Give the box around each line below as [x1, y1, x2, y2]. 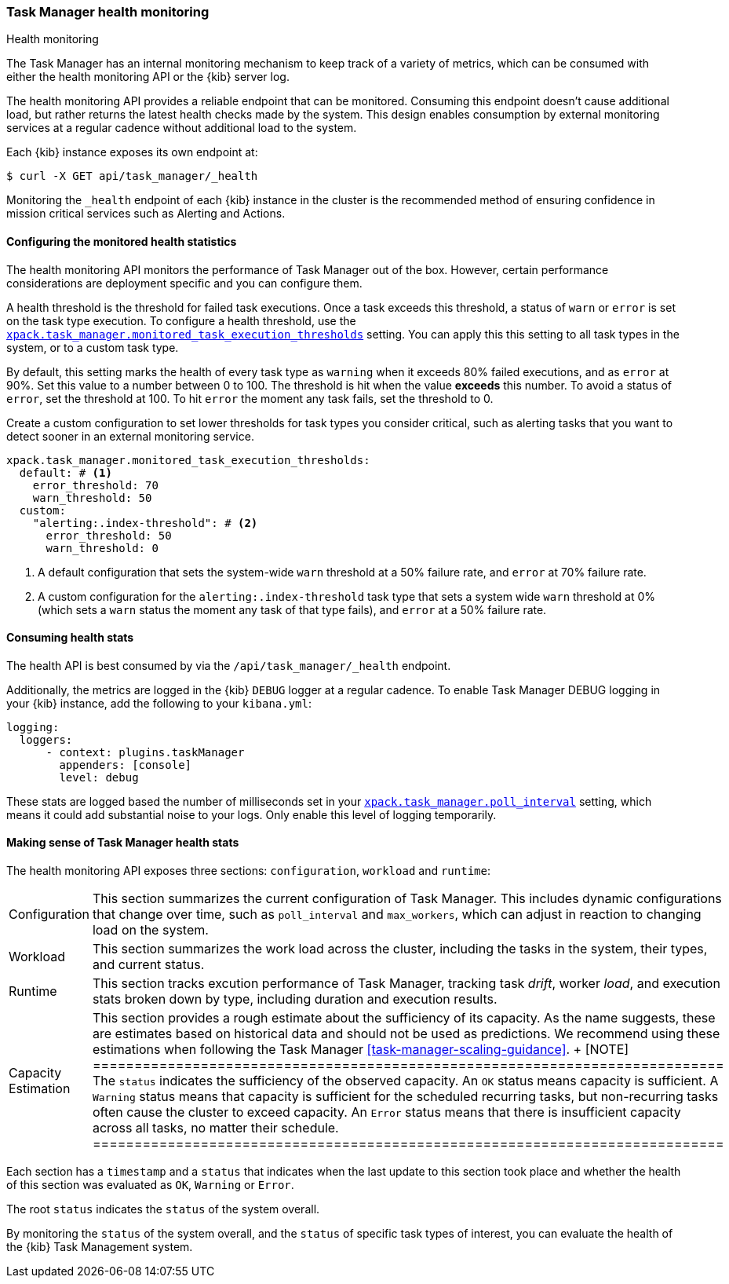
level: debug [59, 770, 139, 784]
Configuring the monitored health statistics [6, 234, 237, 248]
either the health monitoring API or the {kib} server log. [6, 70, 290, 84]
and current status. [92, 957, 205, 973]
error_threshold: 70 [32, 478, 159, 492]
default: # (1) [19, 466, 112, 479]
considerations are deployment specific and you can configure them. [6, 276, 363, 290]
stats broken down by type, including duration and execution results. [92, 991, 498, 1008]
